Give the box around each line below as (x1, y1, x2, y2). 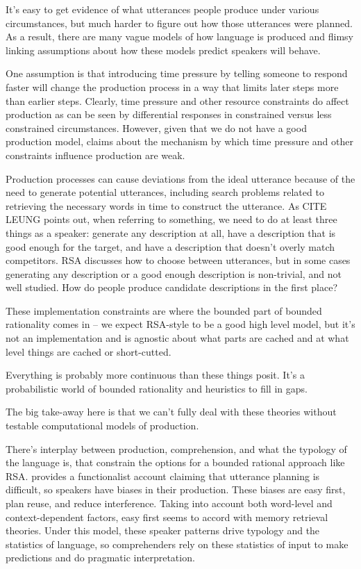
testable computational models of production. (6, 418, 199, 433)
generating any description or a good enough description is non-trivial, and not (6, 266, 342, 281)
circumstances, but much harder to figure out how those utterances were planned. (6, 15, 353, 30)
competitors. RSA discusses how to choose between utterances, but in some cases (6, 253, 351, 267)
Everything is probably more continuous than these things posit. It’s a (6, 368, 305, 382)
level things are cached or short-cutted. (6, 344, 171, 358)
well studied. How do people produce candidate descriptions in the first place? (6, 280, 337, 295)
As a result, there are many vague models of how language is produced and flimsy (6, 29, 354, 44)
